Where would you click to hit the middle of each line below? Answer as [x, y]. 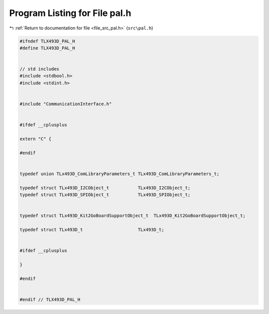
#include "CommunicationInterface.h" [66, 104]
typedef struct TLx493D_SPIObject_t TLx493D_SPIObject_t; [105, 195]
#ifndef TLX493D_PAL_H [47, 41]
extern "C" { [36, 139]
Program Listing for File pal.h [70, 13]
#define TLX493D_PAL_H [47, 48]
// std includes [40, 69]
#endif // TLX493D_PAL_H [50, 299]
